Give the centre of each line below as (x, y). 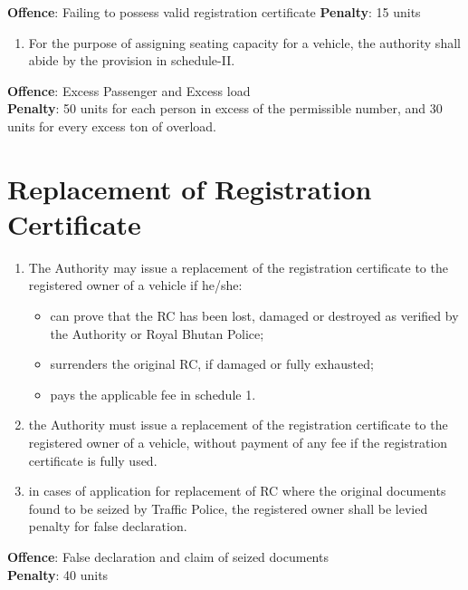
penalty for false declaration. (108, 526)
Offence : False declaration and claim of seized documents (168, 556)
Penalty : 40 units (58, 574)
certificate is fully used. (93, 460)
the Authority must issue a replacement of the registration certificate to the (238, 425)
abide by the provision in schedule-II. (132, 60)
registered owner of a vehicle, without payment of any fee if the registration (238, 443)
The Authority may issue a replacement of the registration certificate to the (238, 267)
